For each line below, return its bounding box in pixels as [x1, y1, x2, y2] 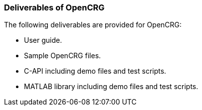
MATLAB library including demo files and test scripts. [24, 82, 199, 91]
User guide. [24, 36, 62, 45]
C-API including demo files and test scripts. [24, 67, 167, 76]
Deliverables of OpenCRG [4, 2, 105, 12]
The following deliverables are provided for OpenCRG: [4, 20, 182, 29]
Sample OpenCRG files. [24, 51, 101, 60]
